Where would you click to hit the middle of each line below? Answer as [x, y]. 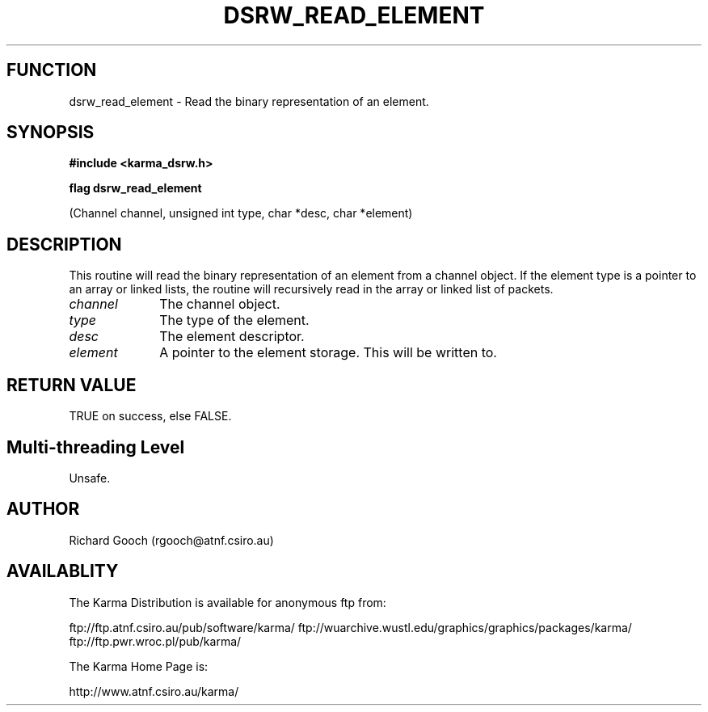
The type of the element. [234, 320]
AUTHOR [43, 509]
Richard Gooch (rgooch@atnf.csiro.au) [171, 540]
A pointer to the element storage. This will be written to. [328, 353]
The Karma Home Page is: [139, 666]
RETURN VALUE [72, 385]
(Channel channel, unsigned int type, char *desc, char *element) [241, 213]
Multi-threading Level [96, 447]
